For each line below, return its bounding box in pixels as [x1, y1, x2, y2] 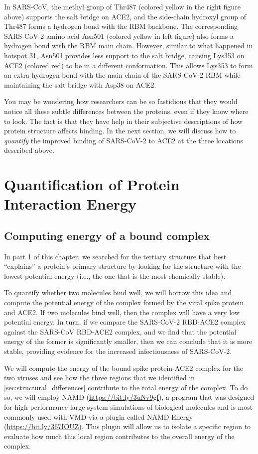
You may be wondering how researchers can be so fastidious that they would [4, 96, 238, 107]
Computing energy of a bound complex [4, 227, 210, 243]
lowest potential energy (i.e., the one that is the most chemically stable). [4, 270, 226, 281]
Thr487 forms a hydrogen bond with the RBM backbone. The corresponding [4, 21, 238, 31]
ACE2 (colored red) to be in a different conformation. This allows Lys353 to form [4, 60, 253, 70]
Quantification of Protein [4, 174, 180, 195]
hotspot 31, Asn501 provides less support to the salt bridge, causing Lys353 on [4, 50, 245, 60]
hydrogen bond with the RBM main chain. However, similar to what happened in [4, 40, 253, 51]
